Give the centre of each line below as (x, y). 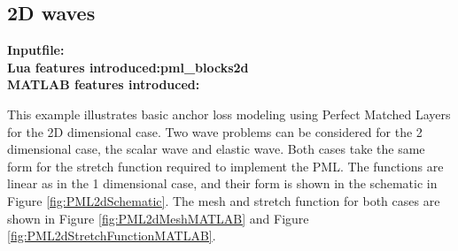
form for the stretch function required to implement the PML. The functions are (225, 166)
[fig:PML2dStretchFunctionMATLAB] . (112, 236)
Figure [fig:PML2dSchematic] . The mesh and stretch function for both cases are (224, 200)
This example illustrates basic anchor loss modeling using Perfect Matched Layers (229, 114)
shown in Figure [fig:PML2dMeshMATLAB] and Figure (158, 218)
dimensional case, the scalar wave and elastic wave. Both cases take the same (216, 149)
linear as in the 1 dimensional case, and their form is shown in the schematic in (222, 183)
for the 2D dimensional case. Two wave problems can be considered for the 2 (215, 131)
